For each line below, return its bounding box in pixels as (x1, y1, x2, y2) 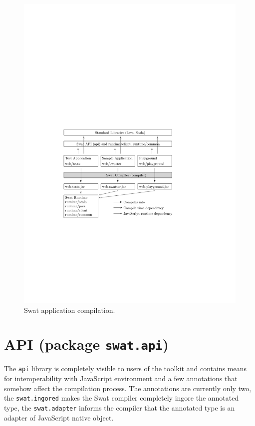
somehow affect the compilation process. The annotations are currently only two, (4, 383, 252, 393)
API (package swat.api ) (4, 334, 169, 354)
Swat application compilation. (24, 304, 115, 315)
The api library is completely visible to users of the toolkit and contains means (4, 363, 247, 374)
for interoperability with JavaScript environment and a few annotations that (4, 373, 238, 384)
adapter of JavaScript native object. (4, 412, 114, 423)
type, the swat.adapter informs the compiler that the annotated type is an (4, 402, 235, 413)
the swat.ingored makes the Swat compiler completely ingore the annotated (4, 393, 239, 403)
